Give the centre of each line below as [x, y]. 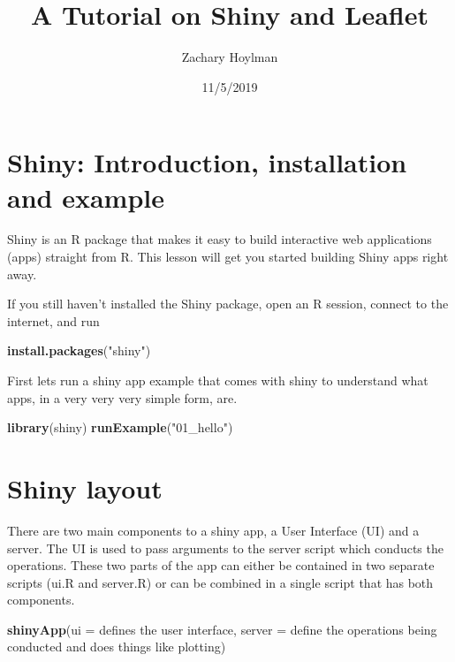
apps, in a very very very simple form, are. [122, 397]
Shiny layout [85, 487]
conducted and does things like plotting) [117, 647]
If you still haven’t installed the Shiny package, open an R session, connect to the [228, 304]
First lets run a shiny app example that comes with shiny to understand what [218, 380]
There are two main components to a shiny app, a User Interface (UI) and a [213, 530]
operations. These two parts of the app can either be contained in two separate [221, 565]
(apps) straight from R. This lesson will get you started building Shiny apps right [228, 257]
